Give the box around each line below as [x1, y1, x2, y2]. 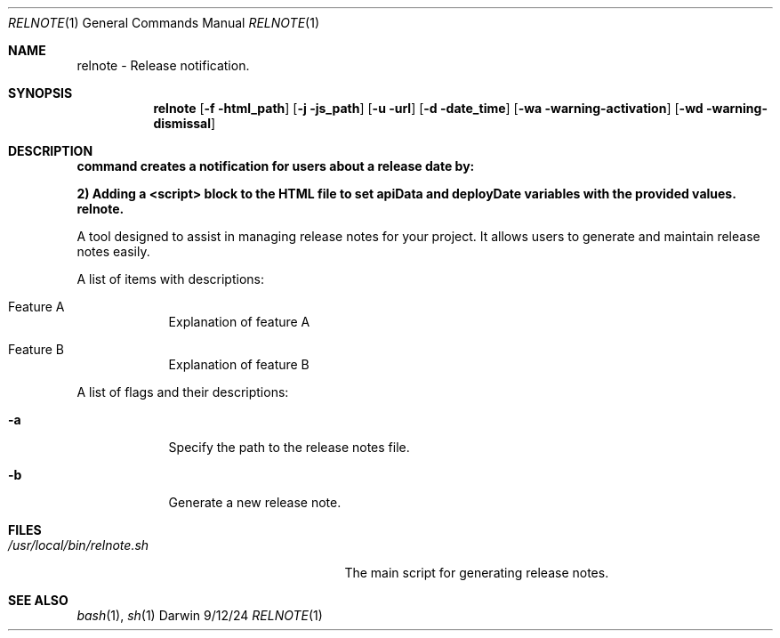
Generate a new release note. [168, 495, 342, 510]
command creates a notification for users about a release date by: [76, 158, 475, 174]
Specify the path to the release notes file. [168, 440, 410, 455]
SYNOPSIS [8, 85, 73, 101]
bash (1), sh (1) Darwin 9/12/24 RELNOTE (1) [76, 608, 323, 623]
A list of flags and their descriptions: [76, 384, 289, 400]
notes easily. [76, 244, 150, 259]
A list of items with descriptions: [76, 271, 264, 287]
